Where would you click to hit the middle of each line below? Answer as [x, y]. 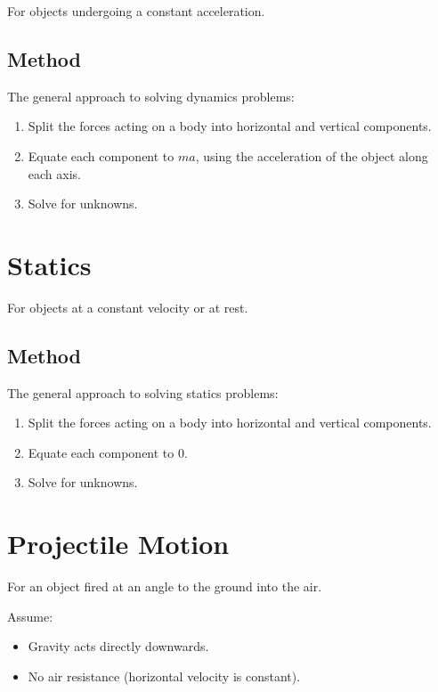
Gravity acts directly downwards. [118, 646]
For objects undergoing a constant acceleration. [136, 11]
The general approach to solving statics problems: [143, 392]
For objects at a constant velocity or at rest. [128, 307]
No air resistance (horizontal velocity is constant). [164, 676]
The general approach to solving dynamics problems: [151, 96]
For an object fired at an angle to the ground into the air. [165, 586]
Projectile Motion [118, 544]
